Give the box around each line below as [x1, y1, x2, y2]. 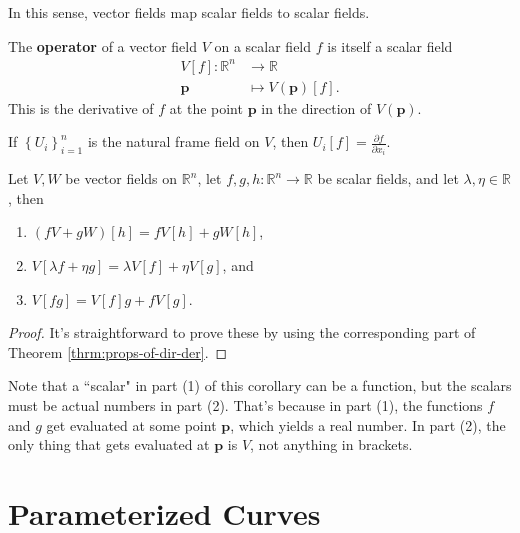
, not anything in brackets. [250, 434, 413, 455]
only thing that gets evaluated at [8, 434, 210, 455]
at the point [169, 97, 243, 118]
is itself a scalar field [327, 35, 453, 56]
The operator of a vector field [8, 35, 197, 56]
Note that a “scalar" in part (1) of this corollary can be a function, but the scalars [8, 375, 512, 396]
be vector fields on [65, 168, 178, 189]
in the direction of [261, 97, 372, 118]
